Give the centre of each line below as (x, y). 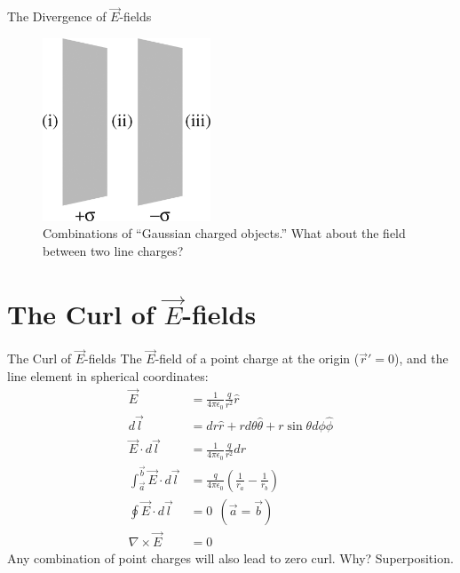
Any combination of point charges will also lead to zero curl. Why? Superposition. (230, 557)
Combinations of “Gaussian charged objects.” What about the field (224, 233)
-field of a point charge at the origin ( (257, 358)
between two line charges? (113, 250)
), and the (421, 358)
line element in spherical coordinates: (108, 375)
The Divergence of (57, 16)
